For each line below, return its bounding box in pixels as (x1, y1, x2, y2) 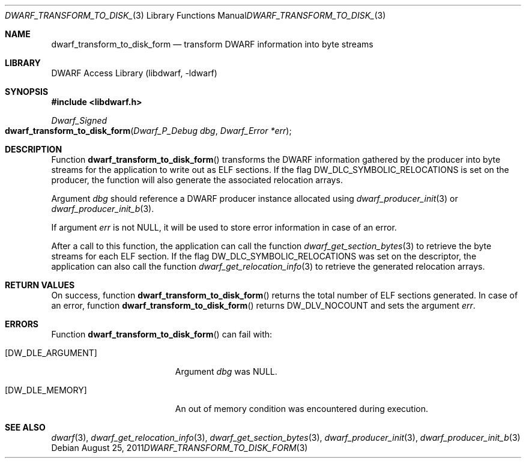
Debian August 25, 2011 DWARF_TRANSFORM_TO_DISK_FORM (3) (51, 443, 308, 453)
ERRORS (5, 319, 39, 329)
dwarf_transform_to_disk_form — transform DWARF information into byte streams (51, 39, 373, 49)
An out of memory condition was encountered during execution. (175, 404, 429, 414)
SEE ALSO (5, 422, 46, 432)
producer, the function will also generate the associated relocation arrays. (51, 175, 343, 185)
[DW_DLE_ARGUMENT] (5, 348, 97, 358)
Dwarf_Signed (51, 115, 107, 126)
